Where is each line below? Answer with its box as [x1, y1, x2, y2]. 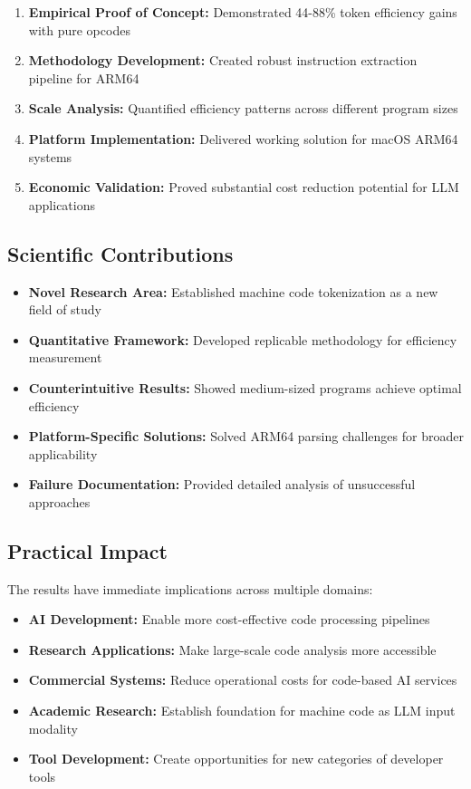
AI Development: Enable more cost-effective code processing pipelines [28, 610, 430, 629]
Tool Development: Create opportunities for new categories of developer [28, 749, 444, 768]
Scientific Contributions [7, 239, 234, 267]
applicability [28, 444, 98, 463]
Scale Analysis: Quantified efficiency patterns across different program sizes [28, 99, 458, 118]
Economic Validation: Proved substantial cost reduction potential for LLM [28, 178, 459, 197]
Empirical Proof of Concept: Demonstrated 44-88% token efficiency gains [28, 3, 457, 21]
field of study [28, 300, 102, 319]
